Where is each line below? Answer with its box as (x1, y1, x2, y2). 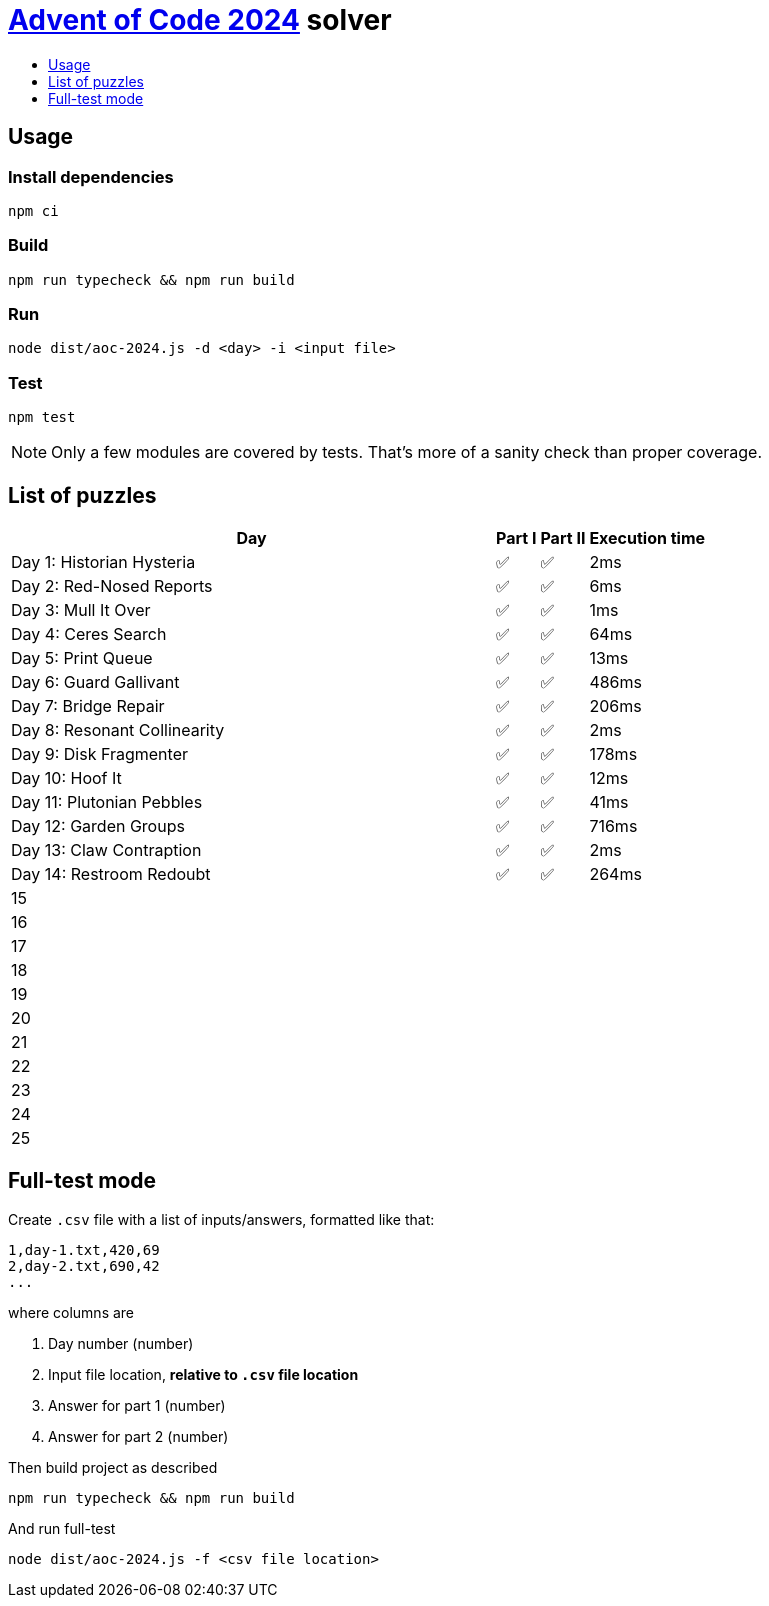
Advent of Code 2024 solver (8, 3, 392, 37)
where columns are (8, 1303, 135, 1321)
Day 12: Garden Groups (11, 816, 185, 837)
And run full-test (8, 1519, 116, 1537)
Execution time (589, 528, 706, 549)
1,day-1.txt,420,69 (8, 1241, 160, 1258)
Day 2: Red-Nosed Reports (11, 576, 213, 597)
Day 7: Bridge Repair (11, 696, 165, 717)
